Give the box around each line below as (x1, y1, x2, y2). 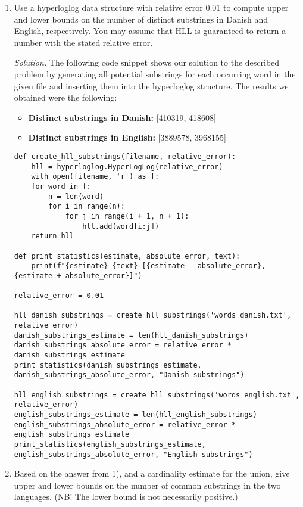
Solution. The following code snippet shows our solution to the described (14, 56, 280, 69)
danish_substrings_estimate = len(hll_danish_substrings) (14, 331, 249, 340)
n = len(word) (48, 192, 104, 201)
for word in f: (31, 182, 91, 191)
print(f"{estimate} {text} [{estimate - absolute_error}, (31, 262, 266, 270)
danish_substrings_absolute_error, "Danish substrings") (14, 371, 245, 380)
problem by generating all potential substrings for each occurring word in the (14, 67, 296, 80)
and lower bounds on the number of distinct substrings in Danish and (14, 13, 268, 25)
